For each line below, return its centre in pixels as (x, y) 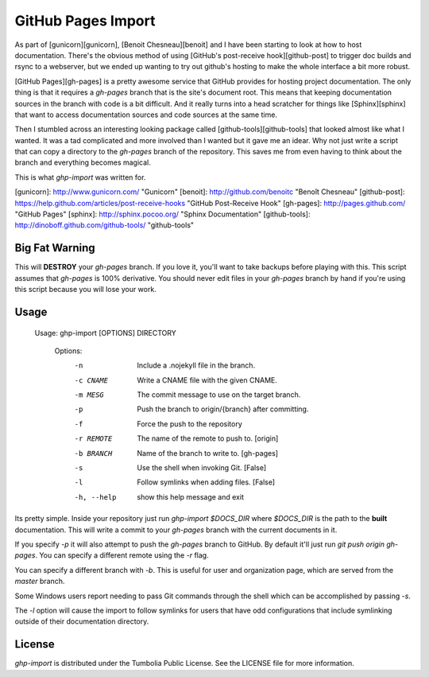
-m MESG (89, 395)
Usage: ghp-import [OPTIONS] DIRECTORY (105, 333)
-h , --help (95, 497)
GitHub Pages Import (85, 21)
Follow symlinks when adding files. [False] (206, 482)
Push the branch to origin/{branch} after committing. (223, 409)
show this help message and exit (190, 496)
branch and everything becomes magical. (83, 162)
